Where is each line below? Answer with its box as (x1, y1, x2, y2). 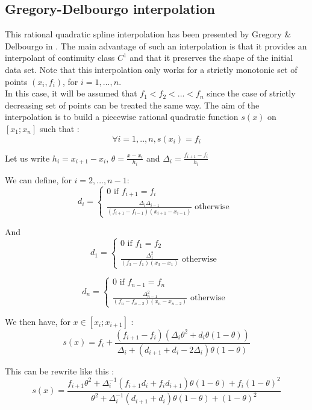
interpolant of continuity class (5, 51, 115, 64)
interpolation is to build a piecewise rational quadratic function (5, 110, 239, 123)
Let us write (5, 151, 50, 164)
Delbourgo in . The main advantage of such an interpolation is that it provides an (5, 39, 307, 52)
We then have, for (5, 315, 70, 327)
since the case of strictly (207, 87, 296, 99)
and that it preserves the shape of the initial (129, 51, 293, 64)
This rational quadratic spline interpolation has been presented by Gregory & (5, 28, 292, 40)
